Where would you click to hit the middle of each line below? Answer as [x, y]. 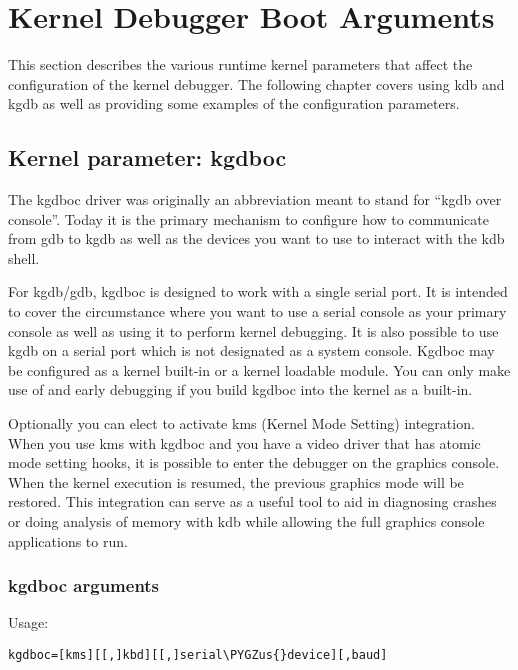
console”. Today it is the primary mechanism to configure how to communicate [248, 218]
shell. [24, 257]
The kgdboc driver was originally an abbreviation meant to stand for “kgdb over [255, 199]
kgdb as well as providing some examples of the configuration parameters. [234, 103]
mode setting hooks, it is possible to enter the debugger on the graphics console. [254, 462]
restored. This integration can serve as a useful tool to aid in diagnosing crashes [252, 501]
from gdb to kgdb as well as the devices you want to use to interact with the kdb [256, 238]
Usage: [28, 622]
